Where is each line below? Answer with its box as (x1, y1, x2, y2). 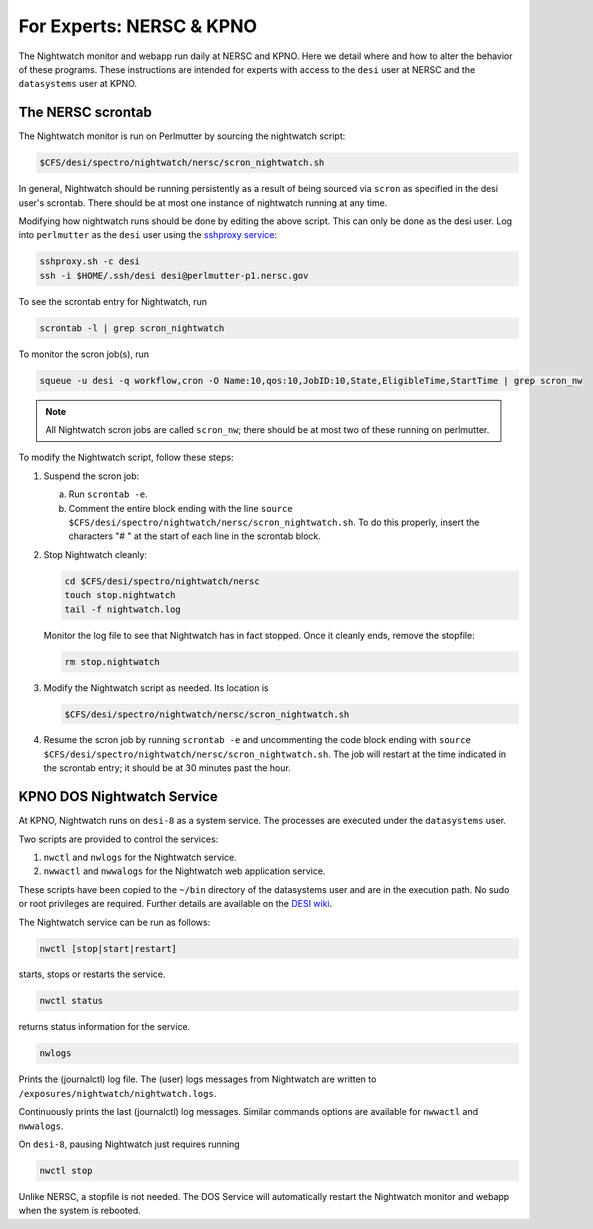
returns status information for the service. (18, 1021, 191, 1033)
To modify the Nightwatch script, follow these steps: (18, 451, 234, 464)
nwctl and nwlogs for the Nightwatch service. (43, 851, 237, 863)
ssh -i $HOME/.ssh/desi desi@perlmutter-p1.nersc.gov (39, 270, 309, 281)
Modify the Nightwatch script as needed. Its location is (43, 681, 269, 694)
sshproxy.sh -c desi (39, 256, 140, 267)
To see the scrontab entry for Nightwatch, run (18, 295, 208, 307)
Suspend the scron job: (43, 470, 140, 482)
